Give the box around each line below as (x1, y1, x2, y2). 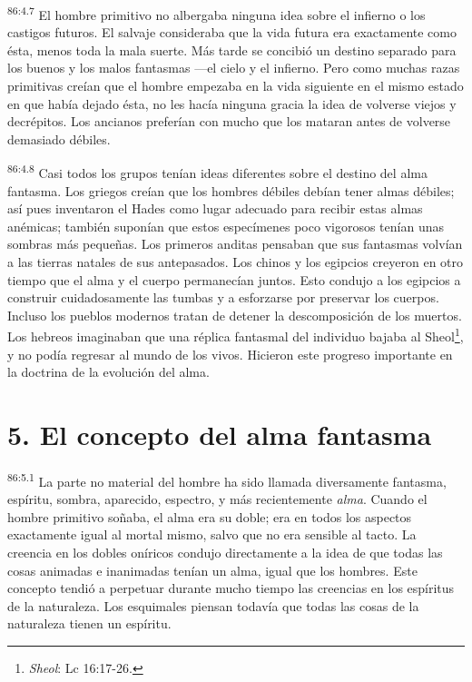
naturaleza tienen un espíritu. (7, 614, 172, 633)
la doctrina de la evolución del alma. (7, 362, 210, 381)
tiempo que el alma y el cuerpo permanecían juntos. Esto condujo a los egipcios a (7, 270, 461, 289)
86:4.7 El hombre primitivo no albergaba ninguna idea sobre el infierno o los (7, 3, 426, 24)
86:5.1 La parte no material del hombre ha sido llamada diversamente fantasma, (7, 469, 447, 490)
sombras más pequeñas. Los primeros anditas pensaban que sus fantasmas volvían (7, 234, 463, 253)
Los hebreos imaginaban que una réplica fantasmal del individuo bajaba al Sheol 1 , (7, 324, 464, 346)
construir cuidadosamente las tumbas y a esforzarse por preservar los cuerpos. (7, 288, 439, 307)
